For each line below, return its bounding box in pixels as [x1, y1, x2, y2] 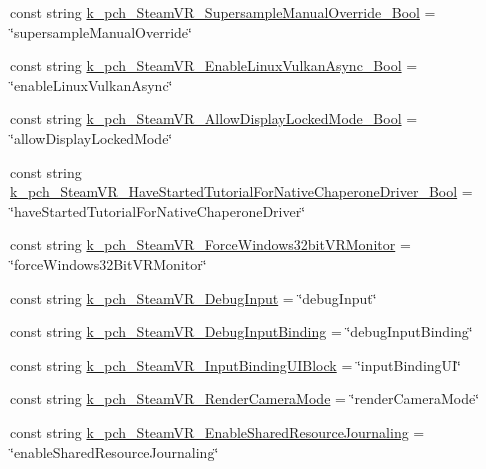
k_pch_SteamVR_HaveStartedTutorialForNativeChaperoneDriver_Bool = [10, 181, 473, 202]
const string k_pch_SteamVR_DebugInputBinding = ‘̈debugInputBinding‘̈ [10, 321, 473, 342]
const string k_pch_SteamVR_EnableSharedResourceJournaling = [10, 421, 425, 442]
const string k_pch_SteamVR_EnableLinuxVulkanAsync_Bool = [10, 55, 418, 76]
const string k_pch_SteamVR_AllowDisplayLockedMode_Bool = [10, 108, 418, 129]
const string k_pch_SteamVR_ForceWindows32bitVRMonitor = [10, 234, 411, 255]
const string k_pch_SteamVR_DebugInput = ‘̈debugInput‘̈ [10, 287, 377, 308]
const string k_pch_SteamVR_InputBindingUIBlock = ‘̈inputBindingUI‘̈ [10, 354, 462, 375]
